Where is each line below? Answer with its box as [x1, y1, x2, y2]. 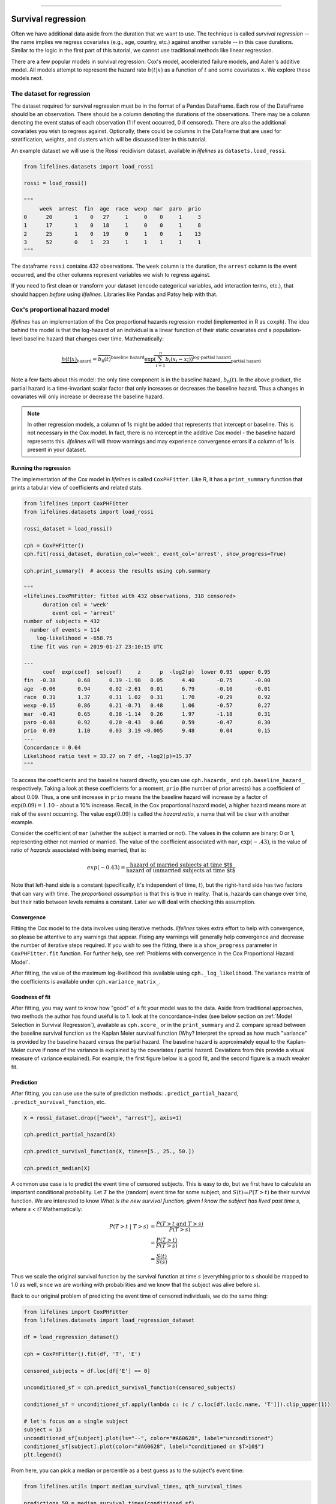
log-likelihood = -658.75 [36, 635, 113, 642]
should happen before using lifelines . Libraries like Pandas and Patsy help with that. [11, 291, 218, 298]
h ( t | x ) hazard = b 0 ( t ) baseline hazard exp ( [61, 355, 156, 364]
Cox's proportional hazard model [11, 306, 109, 314]
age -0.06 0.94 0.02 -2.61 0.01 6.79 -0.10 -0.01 [23, 685, 271, 692]
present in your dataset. [27, 446, 86, 454]
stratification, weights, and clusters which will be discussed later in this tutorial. [11, 136, 207, 143]
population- [273, 327, 302, 334]
